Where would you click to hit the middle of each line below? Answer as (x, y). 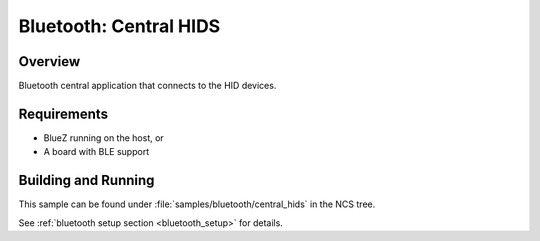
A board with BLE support (96, 152)
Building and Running (86, 180)
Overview (49, 61)
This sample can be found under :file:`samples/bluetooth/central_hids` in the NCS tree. (197, 204)
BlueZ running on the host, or (103, 137)
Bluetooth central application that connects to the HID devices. (147, 86)
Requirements (63, 113)
